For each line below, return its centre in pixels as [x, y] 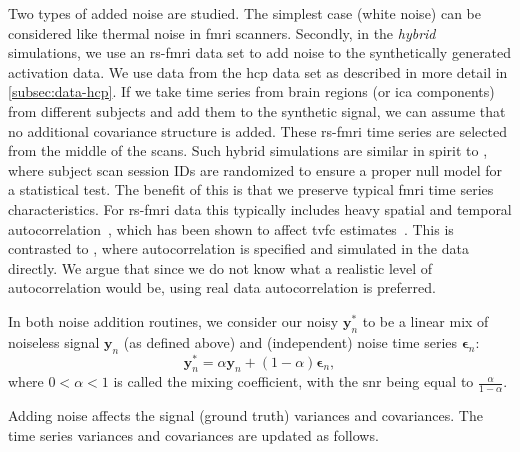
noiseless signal [54, 341]
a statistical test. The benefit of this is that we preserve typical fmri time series [251, 189]
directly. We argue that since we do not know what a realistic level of [220, 267]
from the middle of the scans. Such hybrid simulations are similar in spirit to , [248, 150]
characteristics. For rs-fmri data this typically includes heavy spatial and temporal [260, 208]
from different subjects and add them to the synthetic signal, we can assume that [257, 110]
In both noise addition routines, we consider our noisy [173, 320]
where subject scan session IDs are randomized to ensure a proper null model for [255, 169]
